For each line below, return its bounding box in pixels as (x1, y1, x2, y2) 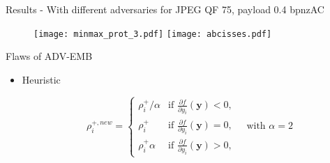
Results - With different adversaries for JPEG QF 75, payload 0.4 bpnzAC (6, 2, 324, 16)
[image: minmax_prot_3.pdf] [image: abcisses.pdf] (33, 29, 272, 39)
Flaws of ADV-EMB (6, 49, 93, 63)
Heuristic (22, 72, 61, 86)
